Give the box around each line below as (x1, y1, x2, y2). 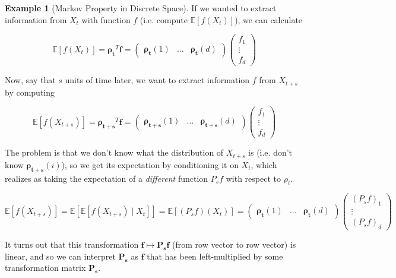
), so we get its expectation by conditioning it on (61, 158, 239, 170)
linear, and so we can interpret (5, 249, 116, 262)
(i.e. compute (140, 13, 188, 26)
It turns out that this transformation (5, 238, 139, 251)
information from (5, 13, 67, 26)
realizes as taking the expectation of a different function (5, 172, 208, 184)
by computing (5, 86, 55, 98)
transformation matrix (5, 261, 86, 274)
